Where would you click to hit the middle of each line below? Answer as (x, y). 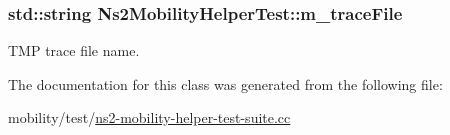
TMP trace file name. (74, 50)
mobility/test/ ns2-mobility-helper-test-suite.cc (149, 117)
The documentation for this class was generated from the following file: (225, 83)
